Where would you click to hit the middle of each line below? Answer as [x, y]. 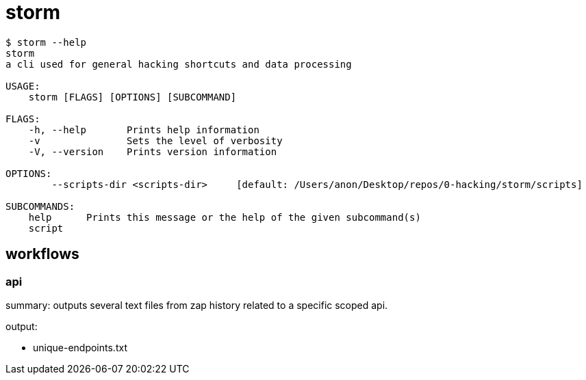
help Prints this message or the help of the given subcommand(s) [225, 217]
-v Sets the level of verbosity [155, 140]
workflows [42, 254]
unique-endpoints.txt [80, 347]
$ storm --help [46, 42]
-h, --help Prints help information [144, 130]
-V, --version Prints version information [153, 151]
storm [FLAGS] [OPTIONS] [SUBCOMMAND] [132, 97]
